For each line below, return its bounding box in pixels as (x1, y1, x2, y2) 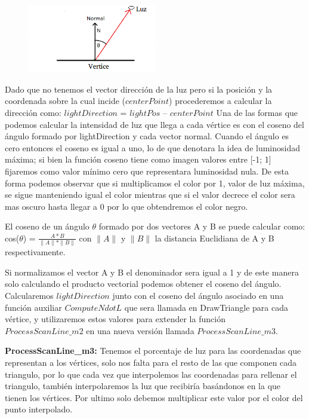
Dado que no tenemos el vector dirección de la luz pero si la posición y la (5, 82, 273, 95)
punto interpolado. (5, 403, 73, 415)
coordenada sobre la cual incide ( (5, 94, 125, 107)
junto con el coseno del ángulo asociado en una (112, 289, 284, 302)
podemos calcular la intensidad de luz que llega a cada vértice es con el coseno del (5, 118, 304, 130)
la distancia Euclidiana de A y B (154, 231, 274, 244)
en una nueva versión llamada (86, 324, 194, 337)
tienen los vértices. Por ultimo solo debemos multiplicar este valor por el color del (5, 391, 303, 403)
